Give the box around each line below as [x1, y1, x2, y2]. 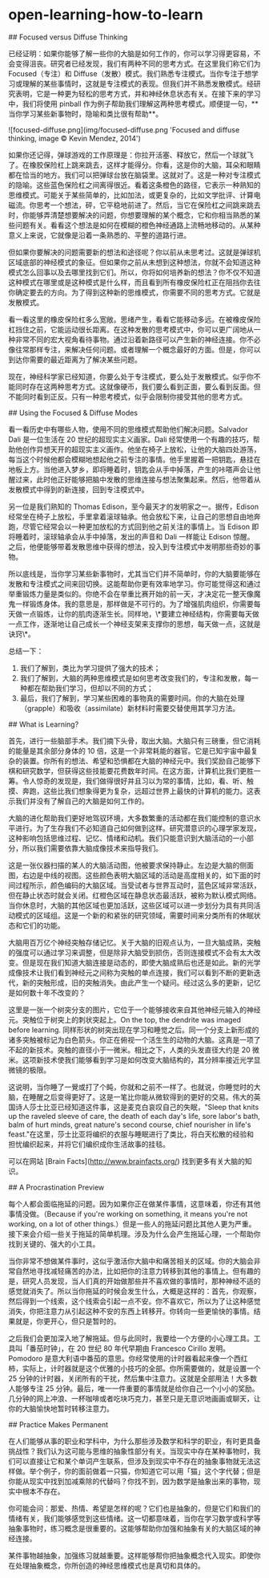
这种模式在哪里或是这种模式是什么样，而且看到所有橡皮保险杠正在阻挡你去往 [8, 277, 261, 287]
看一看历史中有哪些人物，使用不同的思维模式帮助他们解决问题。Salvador [8, 424, 248, 434]
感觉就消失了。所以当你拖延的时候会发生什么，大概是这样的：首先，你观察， [8, 1286, 261, 1295]
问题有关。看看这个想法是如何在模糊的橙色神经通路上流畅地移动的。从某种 [14, 220, 261, 230]
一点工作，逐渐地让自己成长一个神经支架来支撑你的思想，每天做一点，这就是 [8, 619, 261, 628]
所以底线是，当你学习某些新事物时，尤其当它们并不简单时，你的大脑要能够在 [8, 568, 261, 579]
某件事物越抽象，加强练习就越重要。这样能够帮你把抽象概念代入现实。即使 [8, 1551, 254, 1560]
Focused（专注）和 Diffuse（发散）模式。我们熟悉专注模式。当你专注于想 [8, 68, 252, 78]
